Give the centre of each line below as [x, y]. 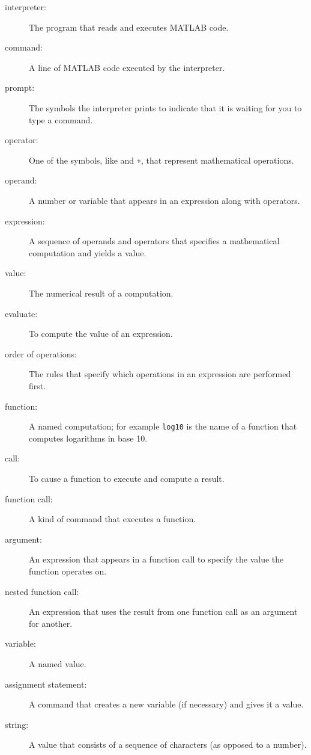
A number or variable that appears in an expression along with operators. [165, 200]
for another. [51, 623]
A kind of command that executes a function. [113, 519]
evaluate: [21, 313]
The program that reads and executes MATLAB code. [129, 27]
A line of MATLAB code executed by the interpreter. [127, 67]
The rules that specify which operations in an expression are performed [160, 374]
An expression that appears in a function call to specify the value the [156, 559]
